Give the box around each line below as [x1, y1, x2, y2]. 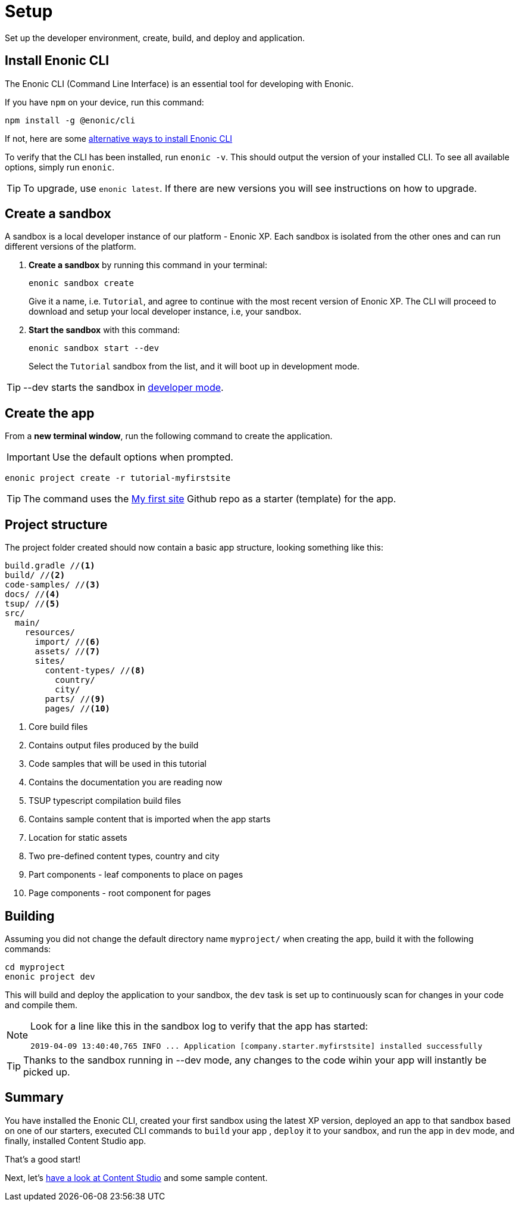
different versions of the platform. [5, 241, 136, 252]
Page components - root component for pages [29, 888, 211, 899]
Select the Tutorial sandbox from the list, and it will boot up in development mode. [29, 361, 359, 372]
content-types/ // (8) [45, 666, 146, 676]
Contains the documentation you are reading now [29, 777, 223, 788]
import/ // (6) [35, 637, 101, 647]
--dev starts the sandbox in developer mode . [23, 381, 224, 394]
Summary [5, 1090, 64, 1105]
